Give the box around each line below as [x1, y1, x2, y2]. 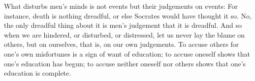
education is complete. [4, 68, 71, 78]
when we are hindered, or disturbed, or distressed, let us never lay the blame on [4, 29, 245, 40]
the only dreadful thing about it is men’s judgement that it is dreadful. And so [4, 20, 242, 30]
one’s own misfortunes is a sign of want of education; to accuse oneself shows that [4, 48, 251, 59]
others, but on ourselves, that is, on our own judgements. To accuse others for [4, 39, 239, 49]
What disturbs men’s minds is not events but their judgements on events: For [4, 1, 238, 11]
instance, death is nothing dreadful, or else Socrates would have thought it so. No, [4, 10, 252, 20]
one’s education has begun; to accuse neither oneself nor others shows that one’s [4, 58, 246, 68]
